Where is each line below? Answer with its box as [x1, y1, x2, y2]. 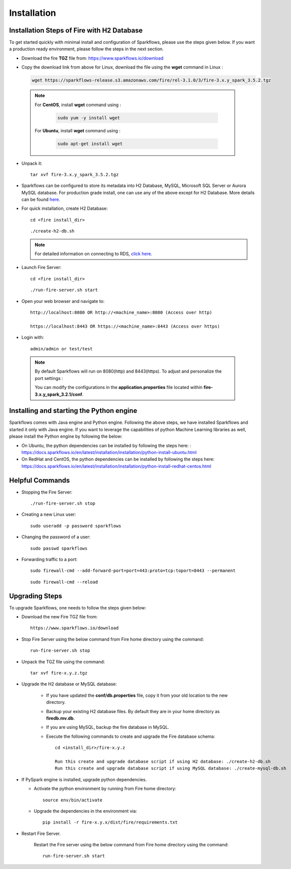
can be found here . [21, 196, 60, 202]
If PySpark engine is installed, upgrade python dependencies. [21, 776, 147, 782]
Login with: [21, 335, 44, 340]
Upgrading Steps [9, 592, 63, 600]
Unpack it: [21, 160, 42, 166]
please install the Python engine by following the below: [9, 433, 123, 439]
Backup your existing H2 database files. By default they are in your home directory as [46, 708, 220, 714]
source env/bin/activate [42, 797, 103, 803]
